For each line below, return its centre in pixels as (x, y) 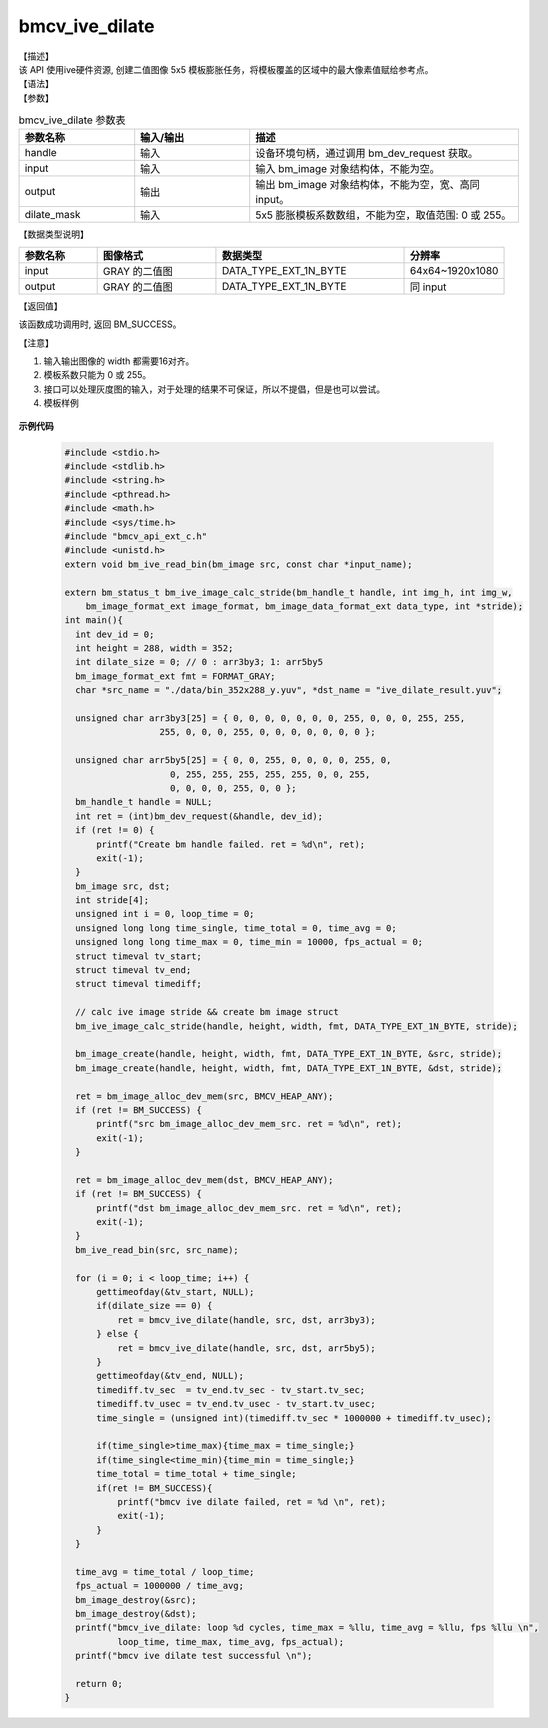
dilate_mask (52, 215)
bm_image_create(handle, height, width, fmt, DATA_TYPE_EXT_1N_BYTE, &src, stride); (289, 1054)
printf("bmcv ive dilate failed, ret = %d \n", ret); (251, 1501)
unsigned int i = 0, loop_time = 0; (165, 914)
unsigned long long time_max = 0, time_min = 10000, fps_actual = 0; (249, 942)
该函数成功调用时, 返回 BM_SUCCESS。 (100, 324)
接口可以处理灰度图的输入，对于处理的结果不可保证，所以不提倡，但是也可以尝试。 (214, 389)
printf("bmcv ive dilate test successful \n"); (194, 1656)
